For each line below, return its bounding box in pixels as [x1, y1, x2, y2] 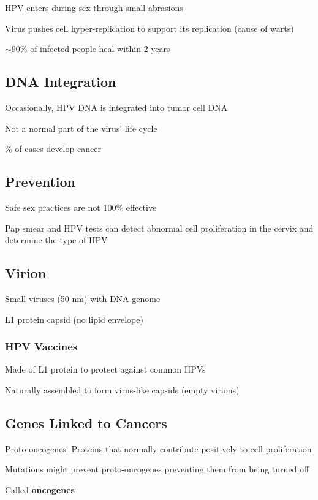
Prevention [5, 172, 75, 191]
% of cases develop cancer [5, 142, 101, 155]
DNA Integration [5, 72, 116, 91]
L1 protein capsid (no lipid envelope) [5, 312, 143, 325]
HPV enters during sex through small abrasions [5, 1, 183, 13]
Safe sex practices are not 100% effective [5, 200, 157, 213]
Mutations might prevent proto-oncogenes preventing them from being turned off [5, 463, 309, 475]
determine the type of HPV [5, 233, 108, 246]
